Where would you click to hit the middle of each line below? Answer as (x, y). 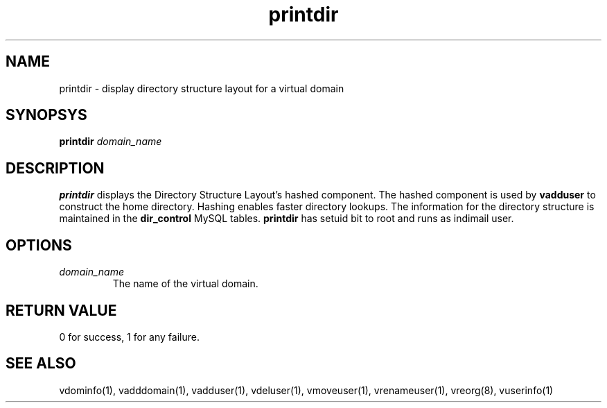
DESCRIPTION (55, 168)
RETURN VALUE (61, 310)
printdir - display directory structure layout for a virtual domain (202, 88)
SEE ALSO (41, 364)
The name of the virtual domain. (185, 284)
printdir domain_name (111, 142)
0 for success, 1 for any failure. (129, 337)
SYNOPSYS (46, 115)
